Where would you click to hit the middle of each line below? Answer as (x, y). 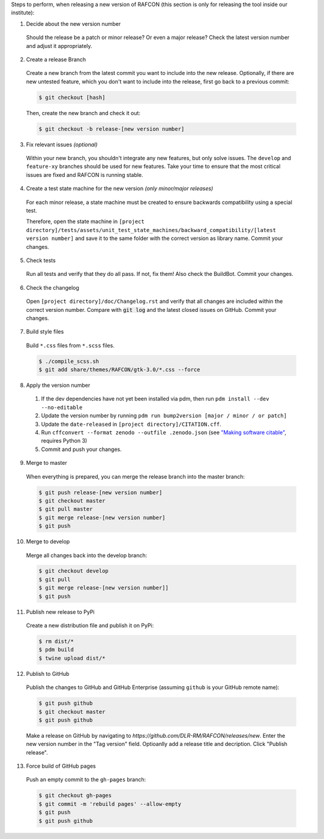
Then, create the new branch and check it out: (83, 113)
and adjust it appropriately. (59, 46)
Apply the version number (58, 385)
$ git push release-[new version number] (100, 492)
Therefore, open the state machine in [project (85, 221)
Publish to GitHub (48, 673)
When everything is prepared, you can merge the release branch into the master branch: (136, 476)
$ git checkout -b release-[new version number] (112, 129)
